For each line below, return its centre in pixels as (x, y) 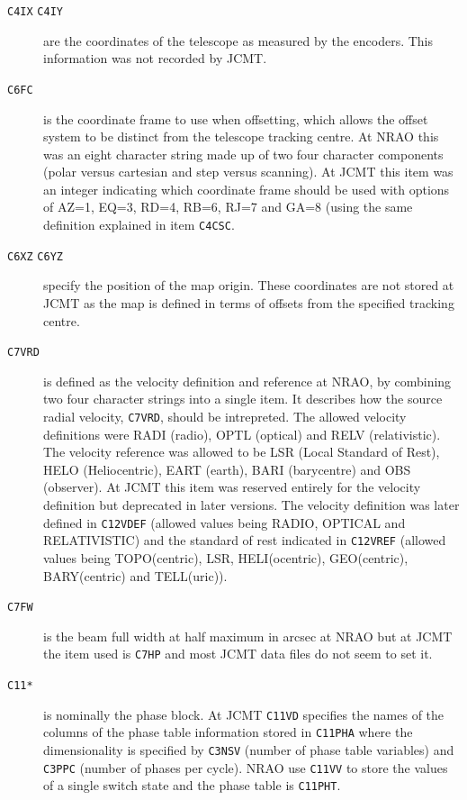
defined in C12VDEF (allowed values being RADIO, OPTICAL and (225, 522)
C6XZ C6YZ (35, 256)
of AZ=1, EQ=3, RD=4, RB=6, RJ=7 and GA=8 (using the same (228, 207)
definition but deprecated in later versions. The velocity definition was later (251, 505)
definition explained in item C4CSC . (139, 225)
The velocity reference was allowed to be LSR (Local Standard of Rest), (242, 452)
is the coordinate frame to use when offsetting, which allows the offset (236, 118)
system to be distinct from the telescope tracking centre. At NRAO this (241, 136)
